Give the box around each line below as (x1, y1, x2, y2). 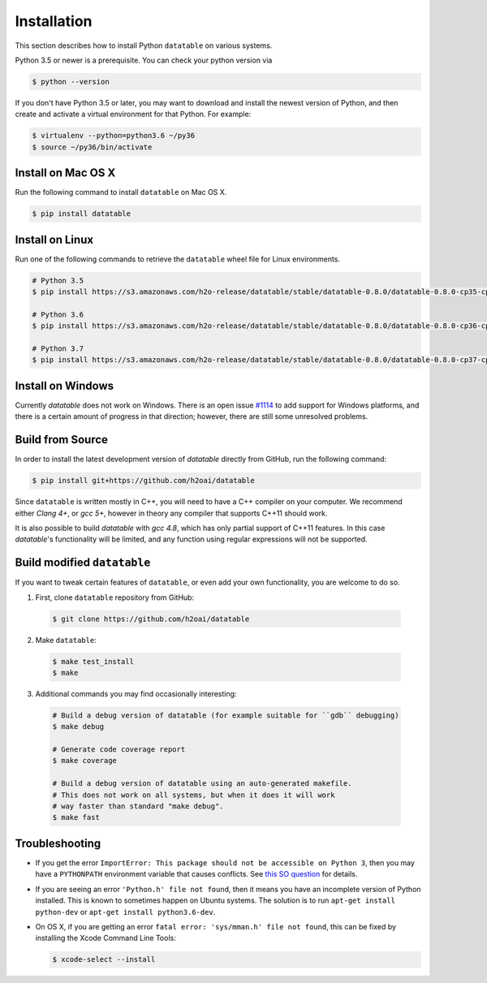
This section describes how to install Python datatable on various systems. (15, 41, 273, 50)
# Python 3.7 (32, 343, 84, 353)
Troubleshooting (15, 836, 101, 850)
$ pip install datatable (32, 209, 131, 218)
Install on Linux (15, 232, 93, 247)
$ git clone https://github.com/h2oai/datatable (52, 614, 250, 623)
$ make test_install (52, 657, 134, 666)
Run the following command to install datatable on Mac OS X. (15, 188, 227, 197)
